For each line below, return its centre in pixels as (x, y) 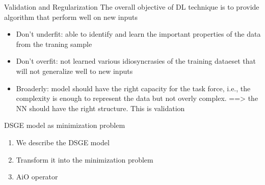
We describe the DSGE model (63, 142)
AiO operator (37, 177)
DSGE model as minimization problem (65, 125)
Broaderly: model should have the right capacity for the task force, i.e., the (133, 88)
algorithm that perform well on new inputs (71, 17)
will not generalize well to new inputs (74, 71)
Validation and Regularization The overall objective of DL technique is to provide (132, 7)
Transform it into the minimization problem (85, 159)
